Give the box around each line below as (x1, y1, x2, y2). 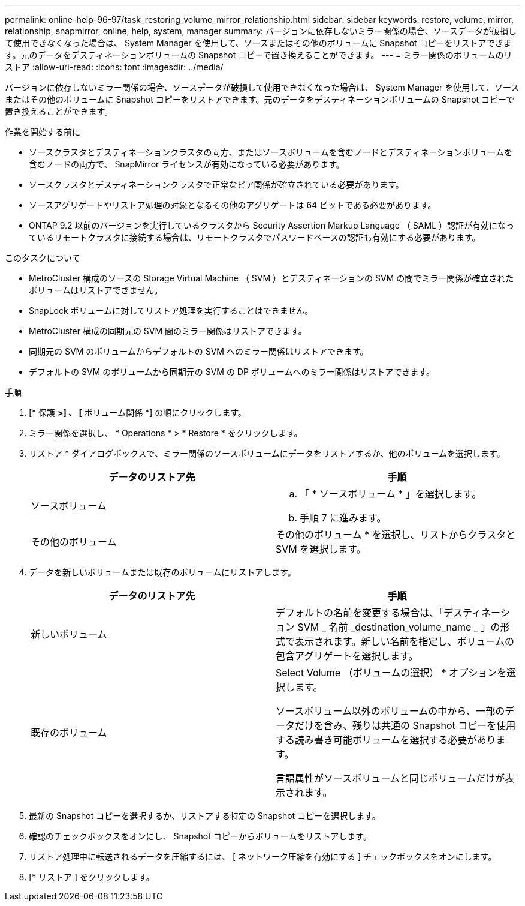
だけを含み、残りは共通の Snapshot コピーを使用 (295, 719, 516, 731)
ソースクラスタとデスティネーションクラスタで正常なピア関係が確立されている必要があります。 (29, 179, 404, 190)
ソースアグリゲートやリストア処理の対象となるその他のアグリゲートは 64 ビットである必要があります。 (29, 200, 436, 210)
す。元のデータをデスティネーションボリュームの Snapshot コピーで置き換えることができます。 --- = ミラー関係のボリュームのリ (5, 50, 512, 60)
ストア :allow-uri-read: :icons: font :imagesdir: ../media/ (5, 62, 224, 72)
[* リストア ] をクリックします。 (29, 872, 155, 882)
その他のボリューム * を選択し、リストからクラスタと (276, 529, 516, 541)
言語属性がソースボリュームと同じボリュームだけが (276, 772, 505, 784)
